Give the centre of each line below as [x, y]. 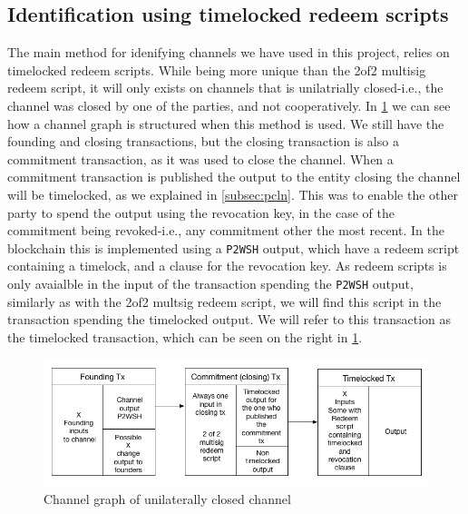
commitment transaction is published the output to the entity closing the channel [234, 177]
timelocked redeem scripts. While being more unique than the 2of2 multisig [217, 69]
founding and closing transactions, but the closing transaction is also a [203, 141]
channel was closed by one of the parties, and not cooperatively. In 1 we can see [229, 105]
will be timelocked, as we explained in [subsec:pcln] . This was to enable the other [233, 194]
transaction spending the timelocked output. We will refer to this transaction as [229, 319]
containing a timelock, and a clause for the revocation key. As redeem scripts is [227, 266]
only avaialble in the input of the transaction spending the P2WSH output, [210, 283]
